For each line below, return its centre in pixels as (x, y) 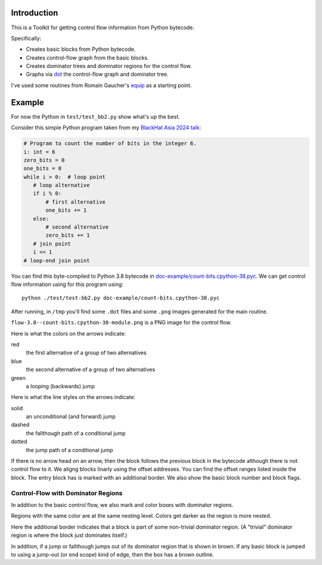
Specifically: (26, 38)
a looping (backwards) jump (60, 386)
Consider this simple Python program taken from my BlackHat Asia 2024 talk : (106, 128)
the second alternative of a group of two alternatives (90, 370)
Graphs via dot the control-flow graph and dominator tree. (97, 74)
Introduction (35, 13)
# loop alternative (61, 185)
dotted (19, 441)
